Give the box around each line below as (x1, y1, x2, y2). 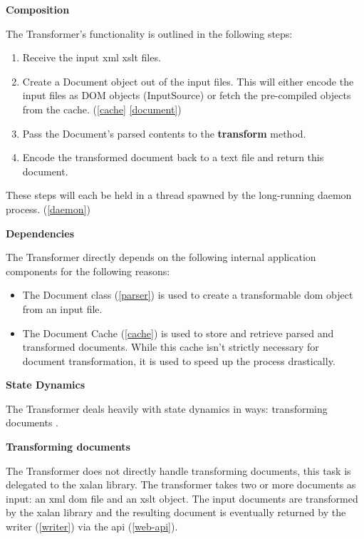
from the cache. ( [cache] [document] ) (22, 101, 182, 116)
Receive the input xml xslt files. (22, 50, 161, 65)
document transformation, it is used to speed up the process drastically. (22, 353, 336, 368)
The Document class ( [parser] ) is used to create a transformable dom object (22, 287, 353, 302)
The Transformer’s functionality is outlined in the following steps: (6, 26, 293, 41)
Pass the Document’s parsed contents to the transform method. (22, 125, 306, 140)
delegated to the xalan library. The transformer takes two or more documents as (6, 477, 356, 492)
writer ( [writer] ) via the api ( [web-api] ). (6, 519, 178, 534)
